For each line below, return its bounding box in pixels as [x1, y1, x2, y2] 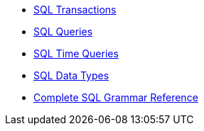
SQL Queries [33, 25, 93, 38]
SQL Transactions [33, 4, 117, 16]
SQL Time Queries [33, 47, 119, 59]
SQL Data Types [33, 69, 109, 81]
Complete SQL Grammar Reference [33, 91, 198, 103]
